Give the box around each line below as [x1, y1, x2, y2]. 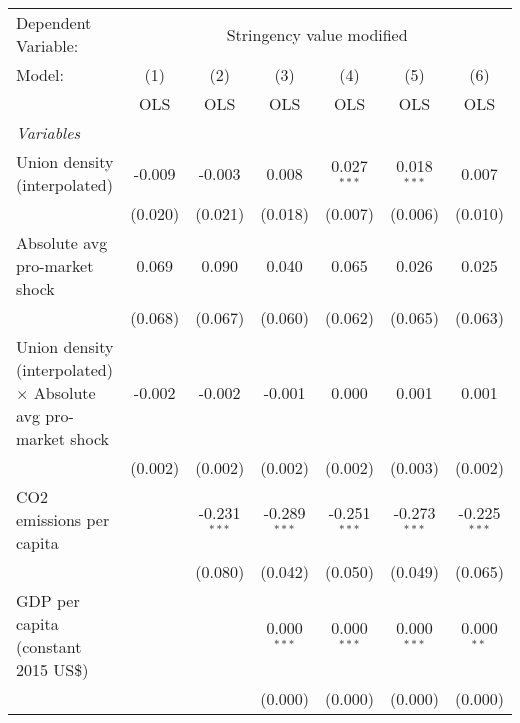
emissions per [16, 508, 110, 531]
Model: [16, 63, 65, 86]
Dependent [16, 11, 92, 34]
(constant [16, 635, 82, 658]
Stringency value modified [226, 22, 408, 46]
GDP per [16, 589, 80, 612]
